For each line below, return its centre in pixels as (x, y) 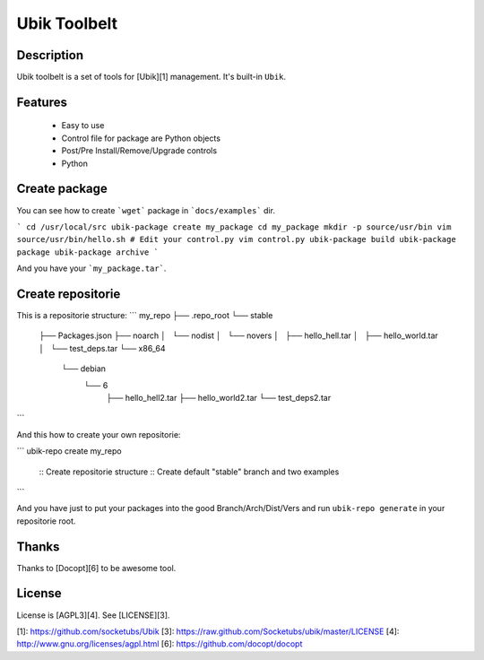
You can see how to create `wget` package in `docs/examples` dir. (146, 210)
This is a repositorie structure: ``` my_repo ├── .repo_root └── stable (145, 316)
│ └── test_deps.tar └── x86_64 (102, 348)
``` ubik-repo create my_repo (69, 451)
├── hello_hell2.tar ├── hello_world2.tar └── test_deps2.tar (219, 397)
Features (42, 102)
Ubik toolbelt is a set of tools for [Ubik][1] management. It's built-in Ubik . (151, 77)
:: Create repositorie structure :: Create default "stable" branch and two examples (189, 472)
